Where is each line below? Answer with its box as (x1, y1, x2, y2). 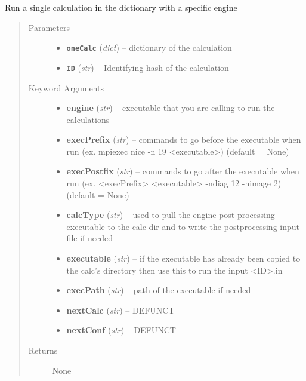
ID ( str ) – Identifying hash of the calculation (66, 61, 229, 73)
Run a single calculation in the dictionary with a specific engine (5, 1, 237, 13)
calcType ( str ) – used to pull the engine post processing (66, 208, 275, 221)
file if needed (66, 232, 113, 244)
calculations (66, 113, 110, 125)
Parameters (28, 21, 70, 33)
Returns (28, 344, 58, 356)
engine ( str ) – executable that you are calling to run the (66, 102, 275, 114)
